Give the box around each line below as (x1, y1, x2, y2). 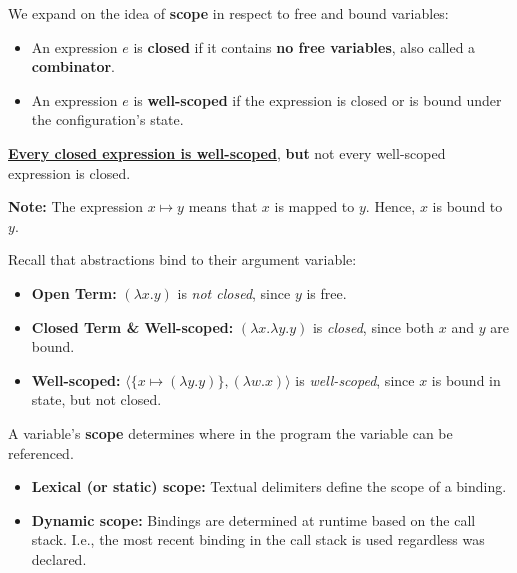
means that (188, 196, 258, 217)
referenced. (8, 442, 74, 463)
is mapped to (274, 196, 355, 217)
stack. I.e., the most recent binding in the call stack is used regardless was (31, 529, 485, 550)
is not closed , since (177, 282, 291, 303)
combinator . (31, 56, 115, 77)
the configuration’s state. (31, 109, 184, 130)
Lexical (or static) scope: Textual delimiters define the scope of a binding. (31, 476, 507, 497)
